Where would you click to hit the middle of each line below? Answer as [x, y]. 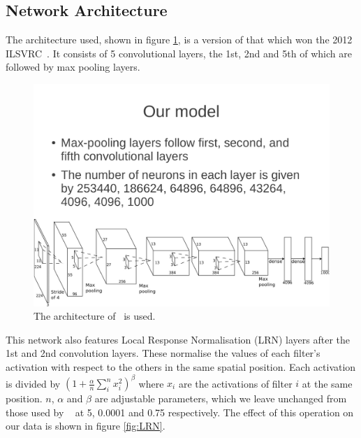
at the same [327, 383]
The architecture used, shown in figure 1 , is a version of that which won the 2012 [179, 40]
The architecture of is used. [95, 316]
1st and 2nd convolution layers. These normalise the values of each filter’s [163, 353]
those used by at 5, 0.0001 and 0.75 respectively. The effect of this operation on [180, 412]
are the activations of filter [235, 383]
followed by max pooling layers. [73, 67]
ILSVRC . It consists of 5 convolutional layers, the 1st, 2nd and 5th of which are [179, 53]
